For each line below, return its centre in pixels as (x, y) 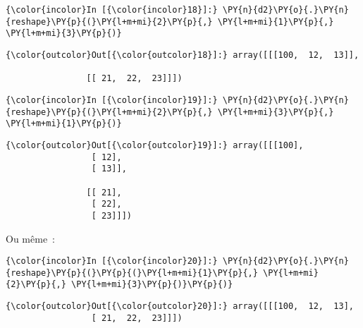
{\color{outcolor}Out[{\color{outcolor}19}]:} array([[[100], (155, 145)
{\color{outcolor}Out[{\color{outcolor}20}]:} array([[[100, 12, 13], (180, 306)
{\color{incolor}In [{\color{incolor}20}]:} (112, 261)
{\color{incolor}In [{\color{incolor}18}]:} (112, 10)
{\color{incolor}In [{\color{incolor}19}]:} (112, 100)
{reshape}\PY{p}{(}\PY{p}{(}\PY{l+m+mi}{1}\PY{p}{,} (132, 273)
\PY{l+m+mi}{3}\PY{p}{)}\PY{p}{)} (152, 285)
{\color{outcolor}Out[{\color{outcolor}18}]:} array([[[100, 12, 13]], (183, 55)
